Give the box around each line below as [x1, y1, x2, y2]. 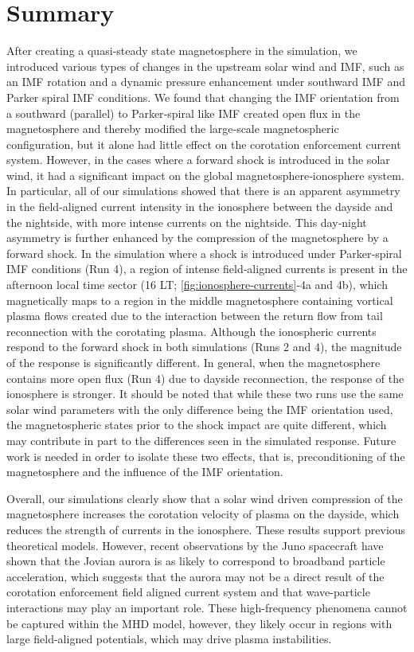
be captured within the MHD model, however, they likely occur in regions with [6, 615, 393, 631]
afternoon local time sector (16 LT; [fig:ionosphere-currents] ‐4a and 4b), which [6, 276, 388, 293]
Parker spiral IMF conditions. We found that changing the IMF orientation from [6, 88, 400, 105]
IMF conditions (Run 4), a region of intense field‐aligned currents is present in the [6, 260, 408, 277]
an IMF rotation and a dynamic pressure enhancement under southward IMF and [6, 73, 405, 90]
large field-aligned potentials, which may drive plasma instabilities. [6, 631, 332, 647]
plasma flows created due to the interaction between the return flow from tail [6, 307, 383, 324]
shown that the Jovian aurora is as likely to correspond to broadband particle [6, 552, 385, 569]
